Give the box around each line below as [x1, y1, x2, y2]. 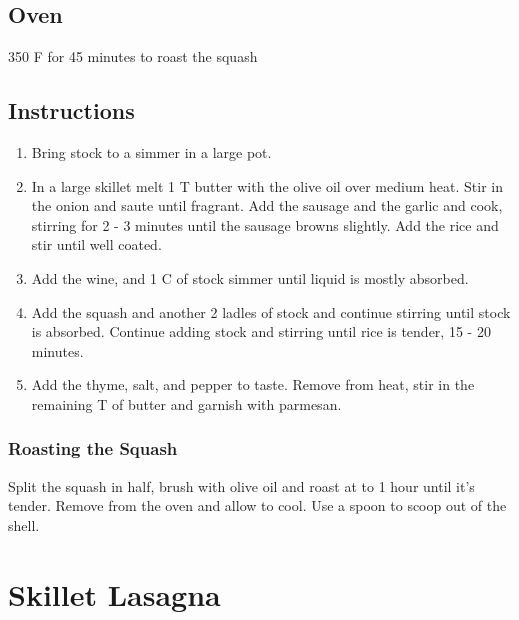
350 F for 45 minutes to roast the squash [8, 46, 258, 67]
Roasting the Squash [8, 436, 178, 461]
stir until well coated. [31, 234, 162, 255]
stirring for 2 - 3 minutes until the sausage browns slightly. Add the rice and [31, 214, 499, 235]
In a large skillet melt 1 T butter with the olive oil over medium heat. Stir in [31, 175, 503, 196]
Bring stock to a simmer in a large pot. [31, 142, 272, 162]
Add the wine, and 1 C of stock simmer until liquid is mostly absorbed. [31, 267, 469, 288]
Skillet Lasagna [8, 573, 221, 614]
